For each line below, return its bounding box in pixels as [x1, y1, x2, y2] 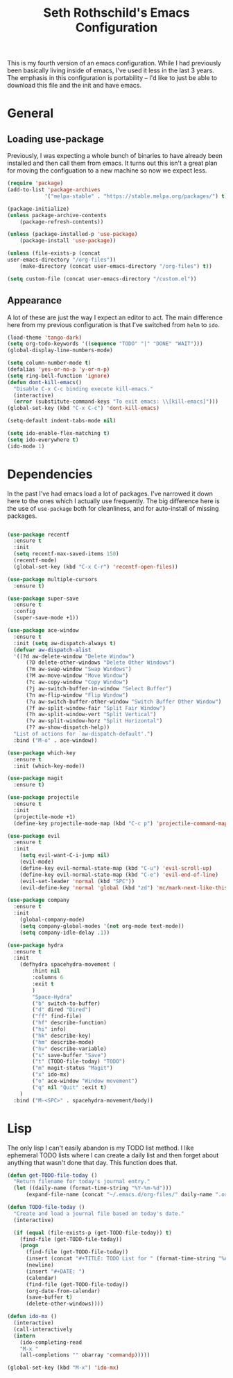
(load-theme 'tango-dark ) [7, 334, 82, 341]
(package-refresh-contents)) [19, 218, 104, 225]
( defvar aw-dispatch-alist [13, 646, 92, 654]
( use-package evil [7, 832, 60, 839]
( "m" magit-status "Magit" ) [32, 1065, 113, 1072]
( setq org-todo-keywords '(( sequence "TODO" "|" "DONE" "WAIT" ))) [7, 340, 203, 347]
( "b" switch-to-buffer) [32, 1000, 101, 1007]
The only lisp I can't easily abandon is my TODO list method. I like [7, 1143, 194, 1152]
